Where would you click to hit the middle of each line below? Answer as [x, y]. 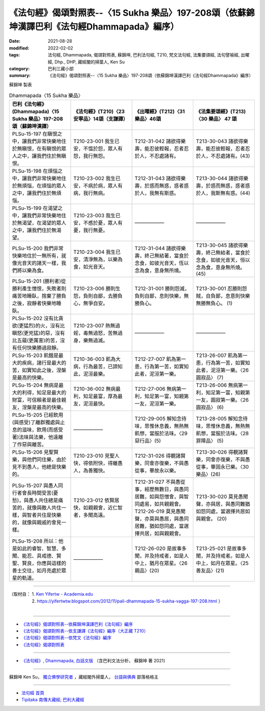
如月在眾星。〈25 [229, 563]
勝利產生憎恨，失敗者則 [39, 289]
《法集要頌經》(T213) [221, 111]
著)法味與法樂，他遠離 [38, 437]
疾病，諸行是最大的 [44, 363]
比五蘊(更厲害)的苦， [36, 340]
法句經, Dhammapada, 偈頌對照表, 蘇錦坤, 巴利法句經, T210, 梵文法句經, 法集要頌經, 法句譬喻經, [144, 55]
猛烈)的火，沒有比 [44, 326]
